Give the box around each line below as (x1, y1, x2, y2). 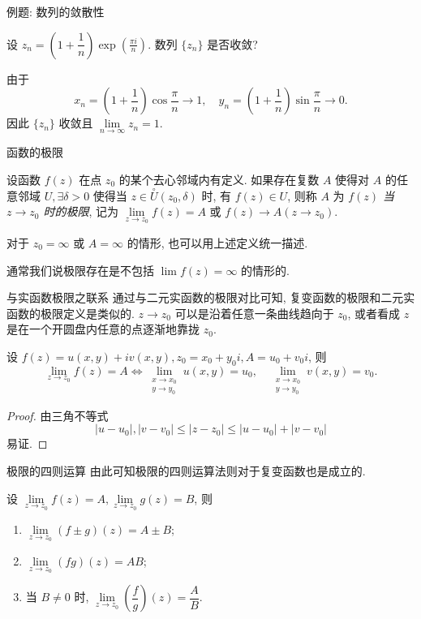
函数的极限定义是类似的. (6, 304, 135, 321)
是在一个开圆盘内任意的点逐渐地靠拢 (6, 320, 200, 337)
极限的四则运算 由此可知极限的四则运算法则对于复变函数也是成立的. (6, 462, 366, 479)
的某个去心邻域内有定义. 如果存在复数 (118, 171, 320, 187)
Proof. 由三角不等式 (6, 406, 109, 423)
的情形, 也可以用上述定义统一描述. (127, 234, 308, 251)
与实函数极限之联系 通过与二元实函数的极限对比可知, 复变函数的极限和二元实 (6, 289, 415, 306)
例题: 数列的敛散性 (6, 3, 105, 19)
